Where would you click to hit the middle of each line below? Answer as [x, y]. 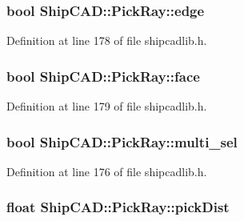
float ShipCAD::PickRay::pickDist [118, 207]
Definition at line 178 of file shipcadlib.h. [107, 40]
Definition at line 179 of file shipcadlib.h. [107, 106]
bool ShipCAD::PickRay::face [103, 76]
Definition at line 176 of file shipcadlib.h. [107, 171]
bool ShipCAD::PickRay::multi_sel [122, 141]
